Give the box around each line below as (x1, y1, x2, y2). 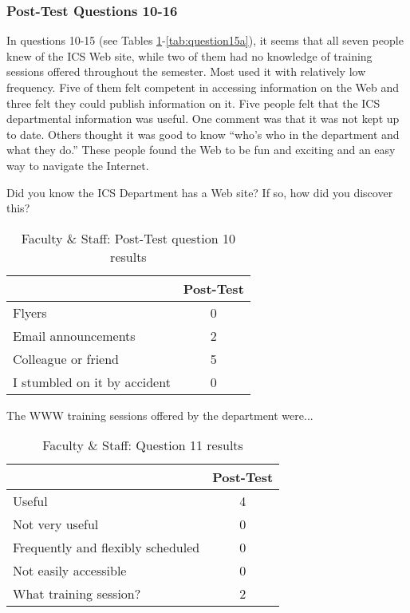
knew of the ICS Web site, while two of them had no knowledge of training (6, 47, 373, 64)
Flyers (13, 303, 47, 322)
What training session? (13, 584, 141, 603)
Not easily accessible (13, 561, 127, 580)
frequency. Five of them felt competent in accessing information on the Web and (6, 79, 399, 95)
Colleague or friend (13, 349, 119, 368)
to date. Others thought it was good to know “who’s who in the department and (6, 125, 400, 142)
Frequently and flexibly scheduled (13, 538, 200, 557)
